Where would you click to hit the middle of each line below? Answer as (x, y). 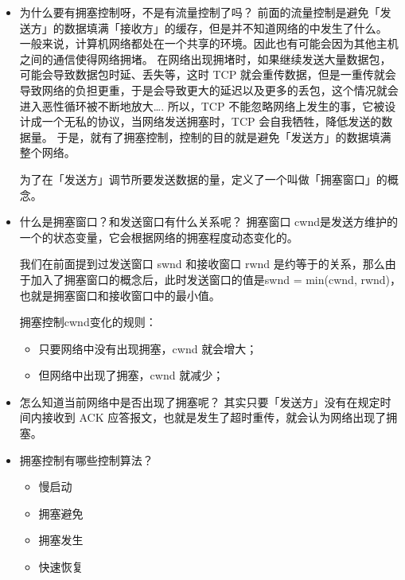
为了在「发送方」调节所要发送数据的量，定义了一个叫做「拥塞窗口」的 (203, 179)
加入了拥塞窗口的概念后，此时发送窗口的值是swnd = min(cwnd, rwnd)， (216, 279)
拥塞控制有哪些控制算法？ (86, 459)
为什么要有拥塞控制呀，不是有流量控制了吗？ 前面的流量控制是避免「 (200, 12)
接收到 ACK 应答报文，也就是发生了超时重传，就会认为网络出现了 (214, 417)
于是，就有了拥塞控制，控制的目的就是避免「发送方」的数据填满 (224, 136)
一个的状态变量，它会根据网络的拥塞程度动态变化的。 (159, 237)
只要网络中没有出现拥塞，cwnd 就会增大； (148, 348)
